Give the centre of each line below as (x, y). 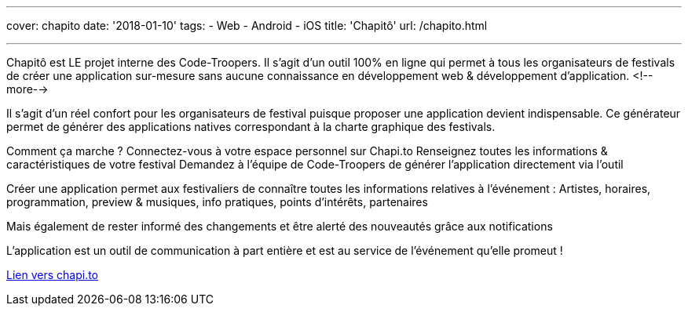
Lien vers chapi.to (53, 275)
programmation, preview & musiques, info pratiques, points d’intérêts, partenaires (217, 202)
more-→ (27, 89)
